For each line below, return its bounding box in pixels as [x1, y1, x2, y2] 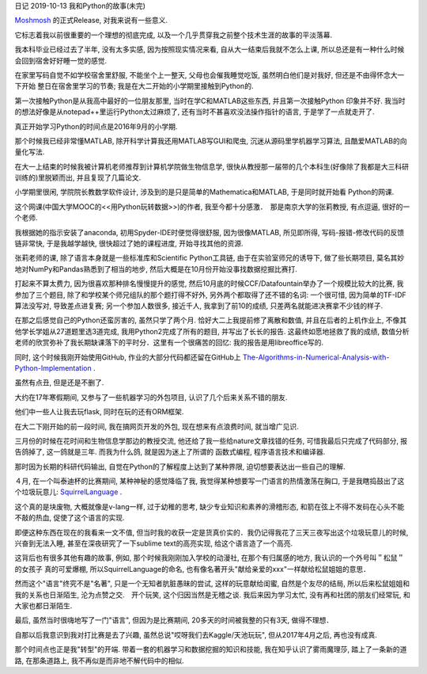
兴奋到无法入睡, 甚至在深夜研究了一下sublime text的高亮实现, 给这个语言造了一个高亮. [14, 539, 293, 548]
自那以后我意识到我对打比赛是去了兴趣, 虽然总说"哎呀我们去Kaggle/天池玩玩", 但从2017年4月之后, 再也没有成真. [14, 630, 377, 639]
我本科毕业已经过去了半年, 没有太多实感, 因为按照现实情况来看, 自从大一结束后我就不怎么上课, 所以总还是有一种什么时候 [14, 44, 405, 55]
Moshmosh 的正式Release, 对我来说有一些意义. [14, 16, 168, 25]
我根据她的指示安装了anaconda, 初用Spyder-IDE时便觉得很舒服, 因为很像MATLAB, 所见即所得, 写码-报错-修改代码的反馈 [14, 227, 405, 237]
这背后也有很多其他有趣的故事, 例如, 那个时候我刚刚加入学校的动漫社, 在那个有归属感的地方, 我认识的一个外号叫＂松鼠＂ [14, 553, 405, 562]
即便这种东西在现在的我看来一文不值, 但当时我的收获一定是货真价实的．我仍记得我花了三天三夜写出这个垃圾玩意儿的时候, [14, 527, 409, 537]
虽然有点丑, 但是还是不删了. [14, 378, 104, 387]
